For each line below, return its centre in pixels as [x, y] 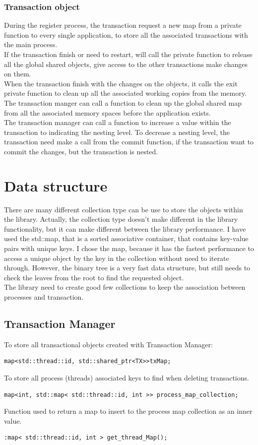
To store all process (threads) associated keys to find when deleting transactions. [127, 377]
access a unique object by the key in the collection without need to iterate [117, 258]
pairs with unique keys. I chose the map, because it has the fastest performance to [129, 248]
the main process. [31, 44]
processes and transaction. [44, 297]
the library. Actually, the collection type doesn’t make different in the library [121, 219]
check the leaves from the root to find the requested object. [94, 277]
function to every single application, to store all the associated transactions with [126, 34]
